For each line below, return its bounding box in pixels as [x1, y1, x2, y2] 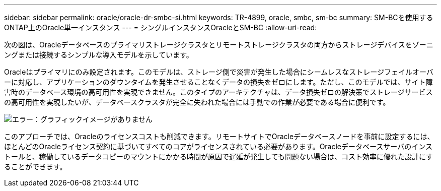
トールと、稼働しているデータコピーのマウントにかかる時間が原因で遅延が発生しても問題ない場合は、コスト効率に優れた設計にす [4, 152, 433, 161]
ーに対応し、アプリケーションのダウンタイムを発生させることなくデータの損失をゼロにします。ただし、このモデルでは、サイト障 [4, 78, 433, 86]
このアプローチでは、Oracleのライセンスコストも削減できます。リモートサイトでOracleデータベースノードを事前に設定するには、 [4, 132, 434, 141]
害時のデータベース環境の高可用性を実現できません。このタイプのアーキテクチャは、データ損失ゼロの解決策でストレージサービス [4, 88, 433, 96]
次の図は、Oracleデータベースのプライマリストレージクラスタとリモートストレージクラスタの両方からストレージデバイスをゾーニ [4, 40, 433, 49]
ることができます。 [4, 162, 67, 171]
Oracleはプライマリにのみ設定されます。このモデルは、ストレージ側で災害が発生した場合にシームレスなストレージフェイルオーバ [4, 68, 433, 76]
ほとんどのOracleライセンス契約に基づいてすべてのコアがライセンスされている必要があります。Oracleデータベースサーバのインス [4, 142, 432, 151]
